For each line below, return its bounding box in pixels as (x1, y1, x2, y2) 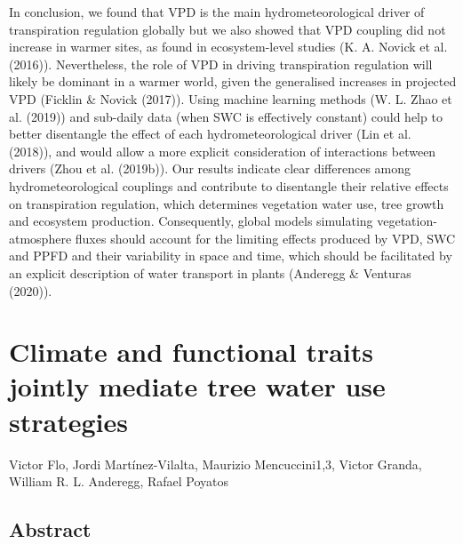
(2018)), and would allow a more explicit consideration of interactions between (9, 141, 436, 160)
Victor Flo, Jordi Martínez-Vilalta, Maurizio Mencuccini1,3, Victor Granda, (9, 454, 422, 473)
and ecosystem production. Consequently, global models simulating (9, 212, 373, 230)
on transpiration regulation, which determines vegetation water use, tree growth (9, 194, 444, 212)
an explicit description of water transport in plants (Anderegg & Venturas (9, 263, 411, 282)
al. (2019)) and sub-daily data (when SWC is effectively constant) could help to (9, 107, 443, 125)
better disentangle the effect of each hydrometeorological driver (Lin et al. (9, 124, 411, 143)
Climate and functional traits (9, 333, 374, 370)
